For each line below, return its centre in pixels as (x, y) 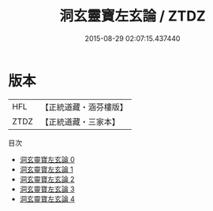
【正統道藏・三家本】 (80, 121)
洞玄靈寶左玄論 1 (46, 169)
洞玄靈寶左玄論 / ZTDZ (133, 16)
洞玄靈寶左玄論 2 (47, 179)
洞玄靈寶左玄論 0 (47, 159)
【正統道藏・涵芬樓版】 (84, 107)
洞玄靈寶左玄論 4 (47, 198)
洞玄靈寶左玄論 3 (47, 189)
